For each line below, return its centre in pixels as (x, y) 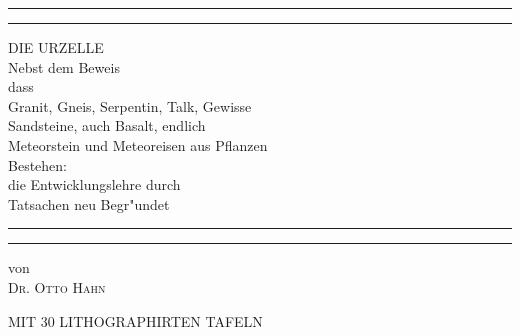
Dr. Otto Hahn (57, 286)
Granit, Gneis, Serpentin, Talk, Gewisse (130, 105)
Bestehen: (37, 164)
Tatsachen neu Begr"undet (89, 203)
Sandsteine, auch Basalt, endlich (107, 125)
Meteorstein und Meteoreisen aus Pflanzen (138, 144)
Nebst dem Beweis (64, 66)
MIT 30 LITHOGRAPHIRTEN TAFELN (135, 320)
